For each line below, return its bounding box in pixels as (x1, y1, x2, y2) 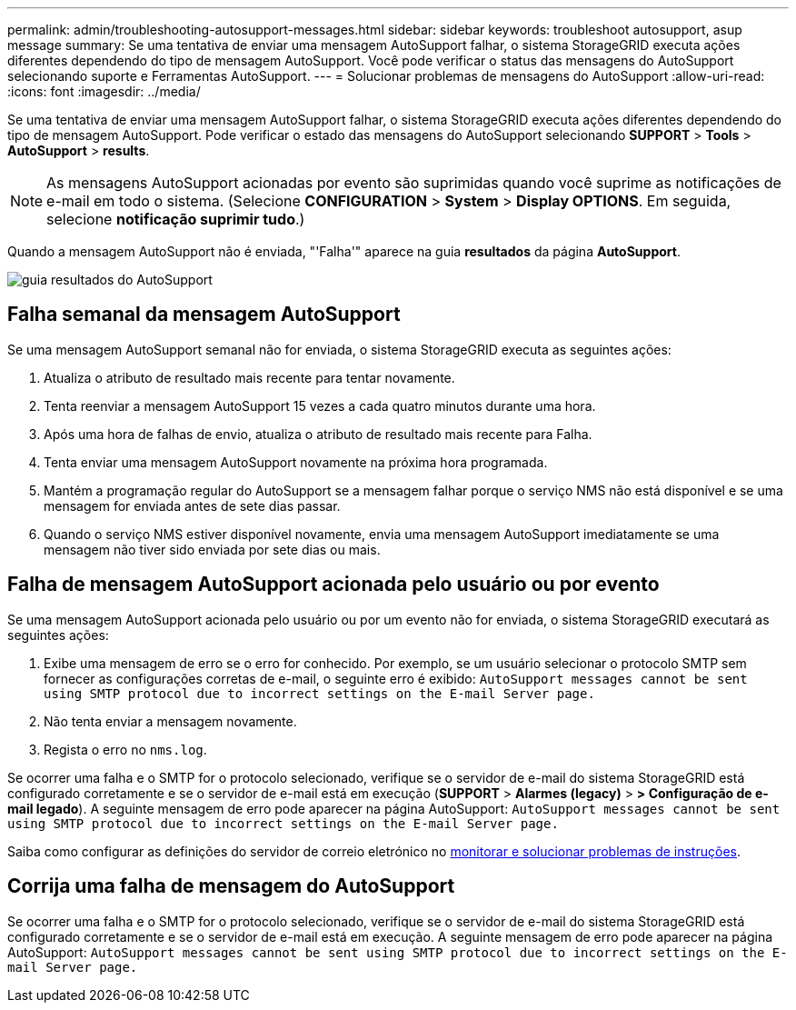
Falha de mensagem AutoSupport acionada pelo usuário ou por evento (7, 573, 660, 596)
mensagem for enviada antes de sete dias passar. (44, 497, 341, 514)
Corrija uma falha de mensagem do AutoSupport (7, 875, 455, 898)
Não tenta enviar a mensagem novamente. (44, 713, 297, 729)
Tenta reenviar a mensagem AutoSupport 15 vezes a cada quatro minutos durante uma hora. (44, 397, 596, 414)
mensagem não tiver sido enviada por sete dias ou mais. (44, 541, 381, 557)
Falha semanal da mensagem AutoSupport (7, 303, 401, 326)
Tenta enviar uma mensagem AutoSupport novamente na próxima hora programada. (44, 454, 548, 470)
